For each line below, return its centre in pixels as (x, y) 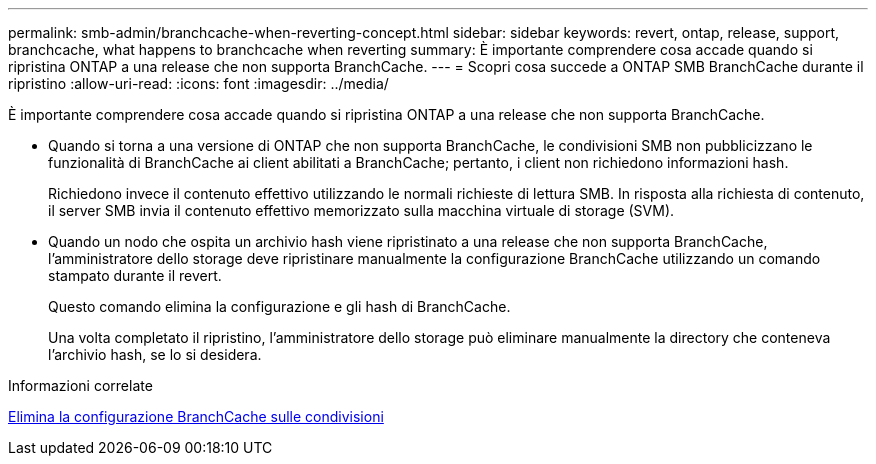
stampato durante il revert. (135, 275)
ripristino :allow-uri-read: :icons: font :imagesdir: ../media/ (198, 83)
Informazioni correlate (80, 385)
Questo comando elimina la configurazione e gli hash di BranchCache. (279, 306)
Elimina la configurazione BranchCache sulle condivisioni (196, 416)
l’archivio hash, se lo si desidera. (155, 354)
